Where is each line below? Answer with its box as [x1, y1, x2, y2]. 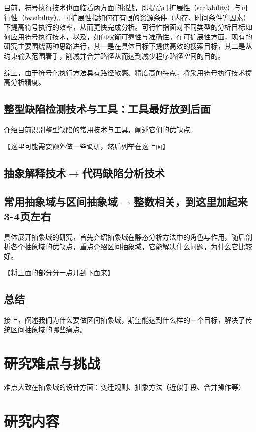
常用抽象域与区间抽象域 [4, 194, 118, 209]
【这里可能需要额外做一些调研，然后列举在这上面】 [4, 141, 169, 151]
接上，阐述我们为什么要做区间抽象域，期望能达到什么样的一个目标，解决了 [4, 315, 245, 325]
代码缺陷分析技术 [82, 165, 165, 180]
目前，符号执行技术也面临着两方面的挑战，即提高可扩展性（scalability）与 [4, 2, 241, 12]
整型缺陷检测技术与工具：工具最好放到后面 [4, 101, 211, 116]
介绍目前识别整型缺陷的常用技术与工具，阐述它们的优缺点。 [4, 124, 197, 134]
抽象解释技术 [4, 165, 66, 180]
